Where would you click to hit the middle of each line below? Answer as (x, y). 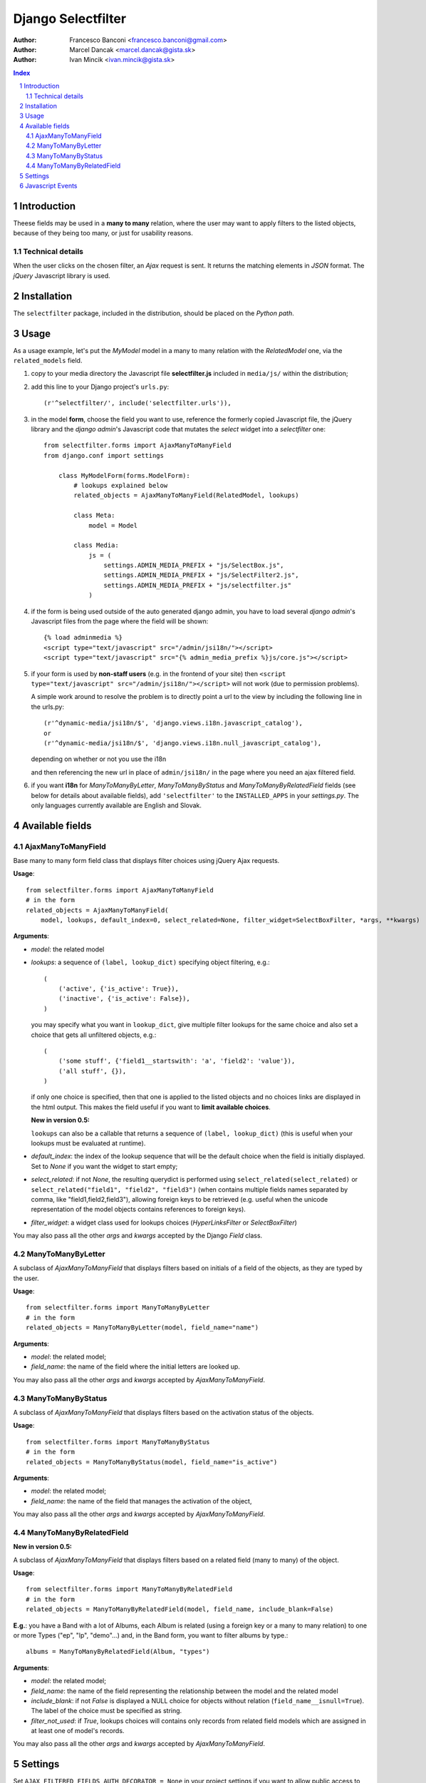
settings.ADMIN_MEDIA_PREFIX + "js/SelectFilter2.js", (201, 575)
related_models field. (48, 361)
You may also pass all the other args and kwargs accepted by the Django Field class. (138, 1236)
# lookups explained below (121, 485)
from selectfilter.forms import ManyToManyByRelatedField (129, 1589)
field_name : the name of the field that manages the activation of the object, (141, 1501)
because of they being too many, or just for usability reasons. (103, 233)
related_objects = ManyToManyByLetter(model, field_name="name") (142, 1328)
